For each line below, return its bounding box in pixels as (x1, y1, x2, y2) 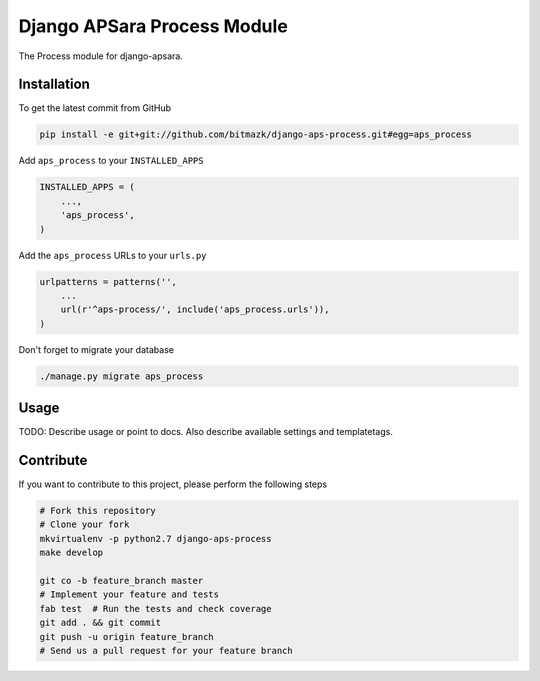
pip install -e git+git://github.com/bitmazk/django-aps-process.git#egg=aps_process (39, 129, 472, 140)
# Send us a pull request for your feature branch (39, 645, 294, 656)
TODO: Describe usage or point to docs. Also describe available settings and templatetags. (18, 426, 394, 438)
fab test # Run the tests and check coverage (39, 603, 272, 614)
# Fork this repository (39, 505, 157, 517)
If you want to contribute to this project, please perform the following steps (18, 478, 328, 490)
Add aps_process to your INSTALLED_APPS (18, 155, 204, 167)
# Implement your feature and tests (39, 589, 220, 600)
